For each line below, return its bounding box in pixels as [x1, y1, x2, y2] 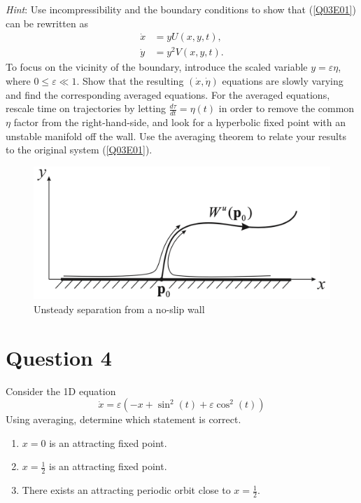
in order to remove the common [218, 101, 355, 116]
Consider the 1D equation [6, 383, 116, 398]
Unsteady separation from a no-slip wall [34, 301, 205, 316]
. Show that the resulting [76, 73, 184, 88]
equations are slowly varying [222, 73, 344, 88]
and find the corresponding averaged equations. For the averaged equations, [6, 87, 330, 102]
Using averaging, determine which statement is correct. [6, 412, 241, 427]
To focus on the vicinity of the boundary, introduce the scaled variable [6, 60, 308, 74]
